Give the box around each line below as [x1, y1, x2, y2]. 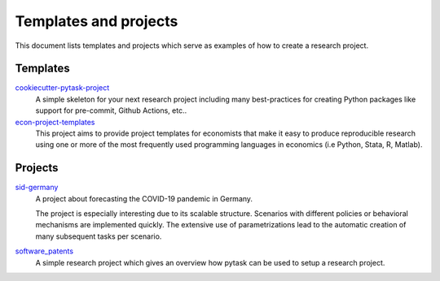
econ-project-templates [15, 117, 95, 127]
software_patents [15, 246, 73, 256]
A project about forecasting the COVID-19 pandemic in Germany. [35, 193, 253, 203]
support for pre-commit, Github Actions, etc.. [35, 106, 187, 115]
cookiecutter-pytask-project [15, 83, 110, 93]
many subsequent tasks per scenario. [35, 231, 162, 241]
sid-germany [15, 183, 59, 192]
